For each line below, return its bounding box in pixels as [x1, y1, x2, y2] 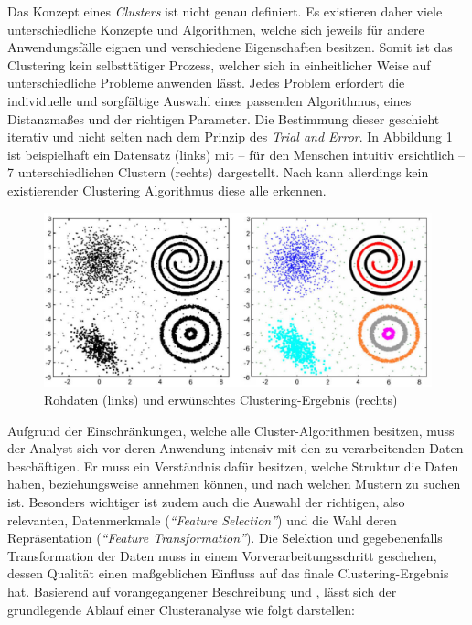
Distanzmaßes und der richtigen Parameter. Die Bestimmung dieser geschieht [7, 109, 440, 128]
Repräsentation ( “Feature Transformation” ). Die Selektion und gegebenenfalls [7, 528, 443, 547]
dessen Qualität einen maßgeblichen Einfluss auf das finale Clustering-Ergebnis [7, 564, 449, 583]
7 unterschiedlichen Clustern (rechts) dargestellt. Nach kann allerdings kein [7, 163, 429, 182]
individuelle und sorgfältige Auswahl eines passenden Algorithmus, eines [7, 90, 412, 110]
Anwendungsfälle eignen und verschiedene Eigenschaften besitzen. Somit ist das [7, 37, 453, 57]
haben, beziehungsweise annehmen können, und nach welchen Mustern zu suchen [7, 474, 461, 493]
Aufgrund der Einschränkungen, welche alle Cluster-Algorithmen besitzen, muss [7, 420, 455, 440]
